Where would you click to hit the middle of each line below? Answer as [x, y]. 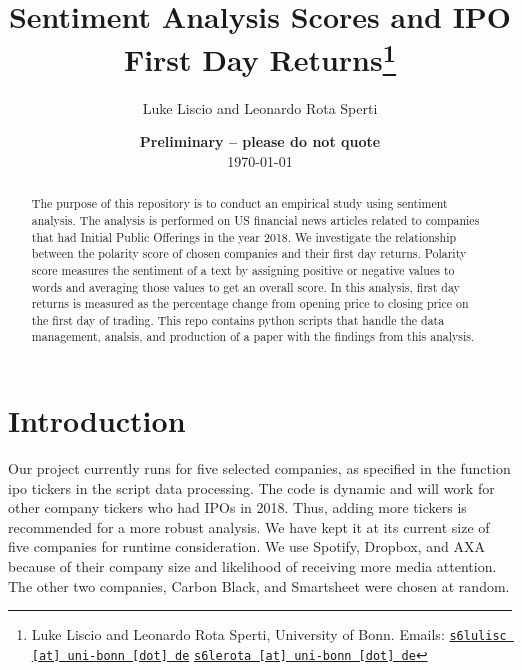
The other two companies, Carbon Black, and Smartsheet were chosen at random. [259, 585]
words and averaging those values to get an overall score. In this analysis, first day [245, 286]
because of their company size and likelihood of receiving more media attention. [252, 566]
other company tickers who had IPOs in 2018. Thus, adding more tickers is [237, 507]
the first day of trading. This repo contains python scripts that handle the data [238, 319]
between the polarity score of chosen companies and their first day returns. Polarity [249, 253]
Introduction [97, 420]
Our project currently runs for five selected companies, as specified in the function [259, 468]
